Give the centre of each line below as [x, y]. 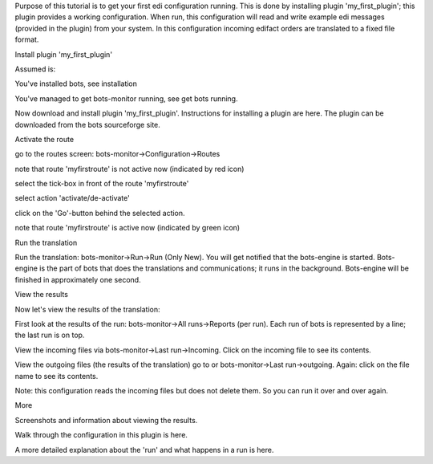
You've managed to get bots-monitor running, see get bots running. [126, 98]
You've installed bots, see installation [76, 83]
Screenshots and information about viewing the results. [106, 420]
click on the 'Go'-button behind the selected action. [100, 213]
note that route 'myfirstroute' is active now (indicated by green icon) [127, 228]
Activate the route [45, 139]
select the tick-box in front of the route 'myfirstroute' [102, 184]
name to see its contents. [57, 376]
